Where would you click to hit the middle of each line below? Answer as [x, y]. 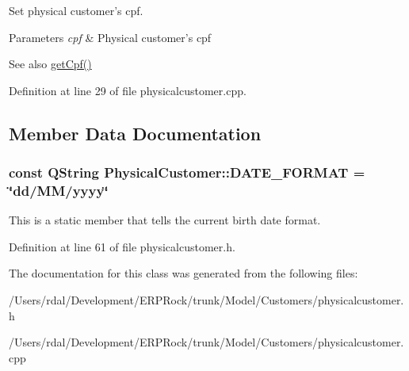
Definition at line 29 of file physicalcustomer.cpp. [128, 90]
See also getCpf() [50, 64]
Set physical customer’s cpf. [76, 10]
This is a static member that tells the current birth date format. [165, 220]
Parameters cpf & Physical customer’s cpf [110, 37]
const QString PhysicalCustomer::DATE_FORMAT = [187, 172]
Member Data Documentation [135, 133]
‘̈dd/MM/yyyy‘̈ [59, 190]
